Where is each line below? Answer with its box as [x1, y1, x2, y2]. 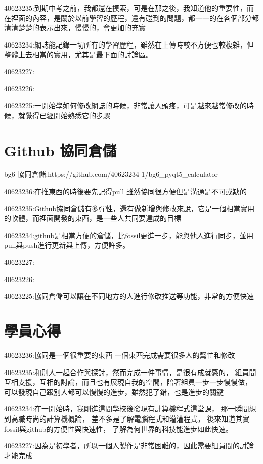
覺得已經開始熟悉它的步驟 [25, 110, 110, 120]
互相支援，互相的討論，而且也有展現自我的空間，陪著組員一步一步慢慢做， [4, 377, 252, 387]
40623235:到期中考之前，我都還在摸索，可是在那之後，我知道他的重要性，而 [4, 3, 254, 13]
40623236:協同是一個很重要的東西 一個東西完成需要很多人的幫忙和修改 [4, 349, 235, 360]
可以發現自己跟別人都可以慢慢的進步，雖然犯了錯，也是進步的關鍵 [4, 386, 224, 397]
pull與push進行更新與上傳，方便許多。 [4, 240, 130, 250]
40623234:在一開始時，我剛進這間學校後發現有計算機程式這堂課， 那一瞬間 [4, 403, 249, 414]
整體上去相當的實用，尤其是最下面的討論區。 [4, 49, 153, 60]
